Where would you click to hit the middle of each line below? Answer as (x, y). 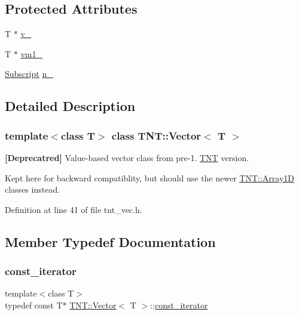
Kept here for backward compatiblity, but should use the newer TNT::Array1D (149, 177)
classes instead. (33, 189)
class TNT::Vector (156, 135)
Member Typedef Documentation (110, 241)
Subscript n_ (29, 74)
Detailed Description (70, 106)
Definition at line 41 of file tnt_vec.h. (74, 209)
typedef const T (34, 305)
